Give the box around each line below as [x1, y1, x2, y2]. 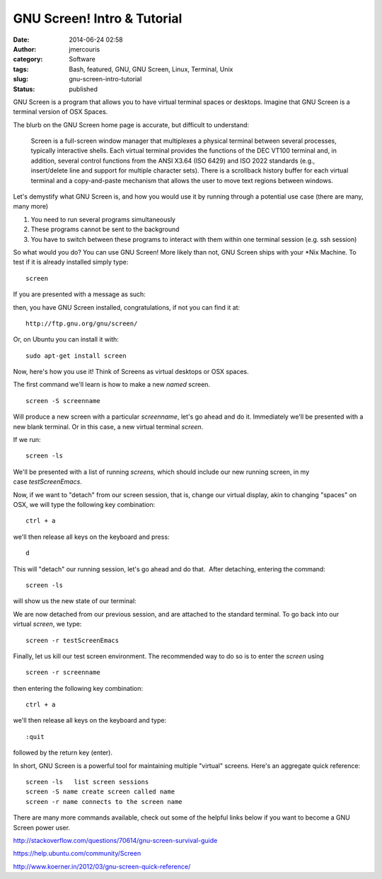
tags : [13, 64, 29, 74]
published [69, 85, 98, 93]
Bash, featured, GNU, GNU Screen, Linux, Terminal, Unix [69, 64, 233, 74]
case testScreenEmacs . [13, 477, 83, 486]
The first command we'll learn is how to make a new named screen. [13, 380, 211, 389]
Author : [13, 45, 37, 53]
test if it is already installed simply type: [13, 258, 129, 267]
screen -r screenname [25, 668, 100, 677]
